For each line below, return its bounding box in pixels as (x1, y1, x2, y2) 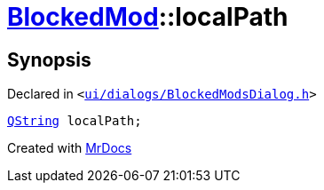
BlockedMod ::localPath (7, 2, 288, 32)
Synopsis (7, 48, 91, 71)
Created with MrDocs (7, 140, 132, 156)
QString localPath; (7, 114, 142, 129)
